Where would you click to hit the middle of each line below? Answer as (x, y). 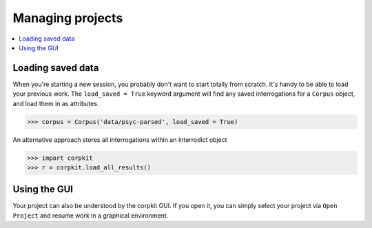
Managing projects (68, 18)
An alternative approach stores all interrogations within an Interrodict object (120, 139)
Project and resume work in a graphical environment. (91, 215)
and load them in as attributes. (56, 103)
